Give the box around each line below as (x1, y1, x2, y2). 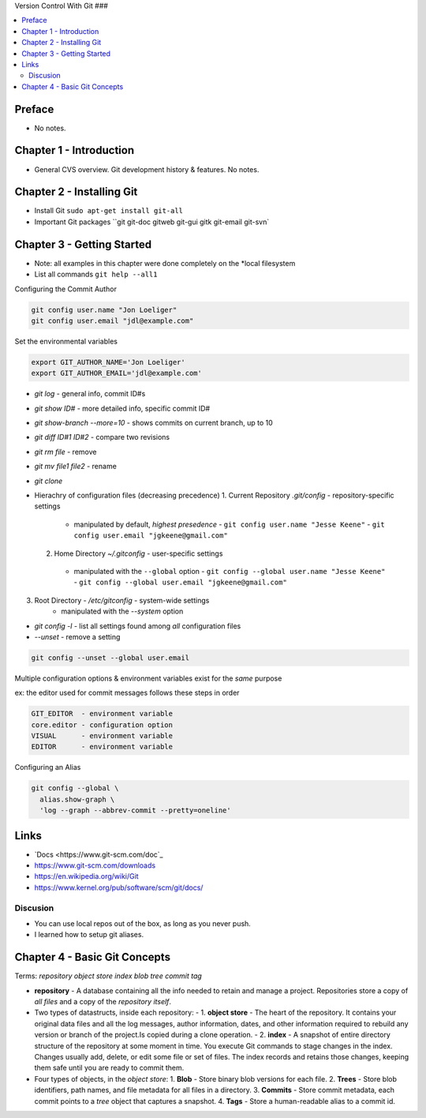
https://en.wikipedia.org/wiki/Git (34, 872, 139, 881)
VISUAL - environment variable (31, 731, 174, 741)
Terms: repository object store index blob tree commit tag (14, 971, 203, 981)
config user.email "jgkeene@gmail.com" (73, 531, 228, 540)
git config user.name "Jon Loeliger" (31, 305, 177, 314)
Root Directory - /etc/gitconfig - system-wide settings (34, 595, 210, 605)
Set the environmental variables (14, 336, 118, 346)
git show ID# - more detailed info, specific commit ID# (34, 403, 211, 413)
